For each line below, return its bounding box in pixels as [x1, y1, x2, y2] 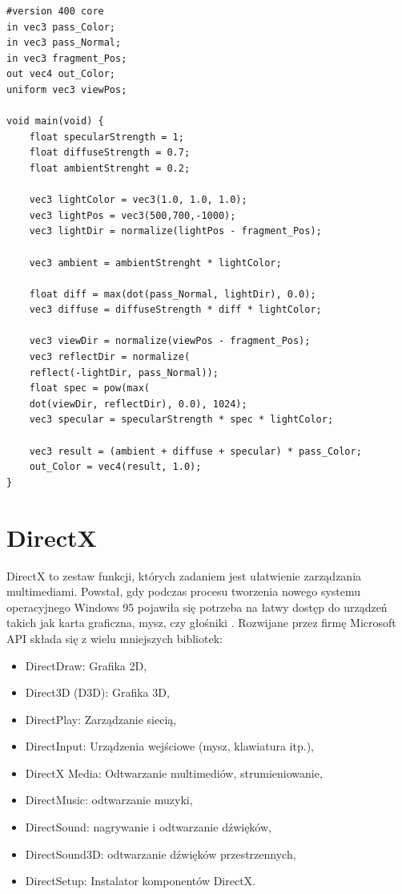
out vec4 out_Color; [6, 68, 116, 80]
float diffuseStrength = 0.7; [29, 147, 191, 159]
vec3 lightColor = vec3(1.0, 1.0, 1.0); [29, 194, 247, 206]
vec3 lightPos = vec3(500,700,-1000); [29, 209, 236, 221]
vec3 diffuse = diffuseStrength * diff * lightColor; [29, 304, 322, 316]
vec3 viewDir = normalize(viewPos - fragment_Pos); [29, 335, 311, 347]
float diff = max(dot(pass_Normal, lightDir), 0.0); [29, 288, 316, 300]
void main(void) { [6, 115, 104, 127]
